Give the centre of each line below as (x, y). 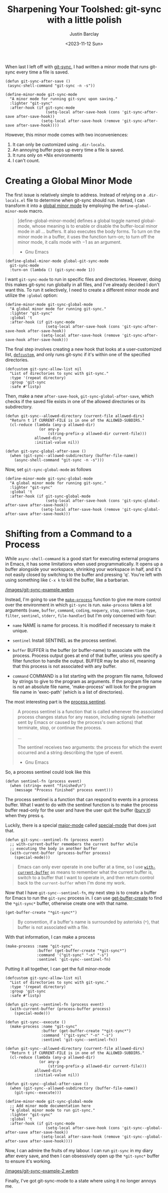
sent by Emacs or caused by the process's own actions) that (80, 722)
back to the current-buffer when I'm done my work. (72, 883)
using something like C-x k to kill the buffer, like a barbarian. (67, 580)
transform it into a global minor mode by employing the (62, 206)
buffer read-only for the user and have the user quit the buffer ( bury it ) (78, 810)
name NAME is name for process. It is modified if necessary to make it (84, 625)
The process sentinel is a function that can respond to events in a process (82, 799)
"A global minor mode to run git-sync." (52, 1110)
